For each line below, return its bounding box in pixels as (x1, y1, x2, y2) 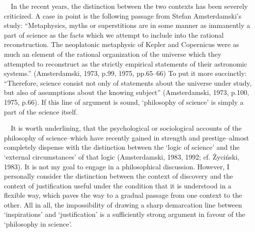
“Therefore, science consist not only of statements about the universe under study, (4, 77, 252, 88)
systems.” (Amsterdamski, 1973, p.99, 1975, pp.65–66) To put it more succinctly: (4, 68, 247, 78)
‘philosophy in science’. (4, 219, 72, 229)
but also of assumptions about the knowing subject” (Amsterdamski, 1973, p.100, (4, 87, 249, 97)
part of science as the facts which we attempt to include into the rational (4, 29, 224, 40)
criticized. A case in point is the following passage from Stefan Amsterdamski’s (4, 10, 242, 21)
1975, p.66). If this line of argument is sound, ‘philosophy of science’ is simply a (4, 96, 244, 107)
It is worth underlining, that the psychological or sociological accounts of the (10, 123, 242, 133)
